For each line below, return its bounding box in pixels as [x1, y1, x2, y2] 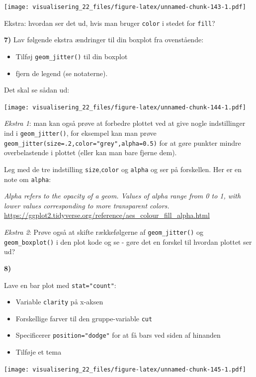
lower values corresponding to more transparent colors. [4, 200, 170, 210]
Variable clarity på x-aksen [15, 296, 103, 307]
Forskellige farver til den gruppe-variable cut [15, 313, 153, 323]
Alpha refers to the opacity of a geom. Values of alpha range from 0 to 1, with [4, 190, 241, 201]
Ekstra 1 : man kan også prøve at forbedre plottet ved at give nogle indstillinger [4, 118, 246, 128]
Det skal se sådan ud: [4, 85, 70, 95]
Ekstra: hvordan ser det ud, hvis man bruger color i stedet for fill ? [4, 17, 215, 28]
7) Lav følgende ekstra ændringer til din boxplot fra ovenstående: [4, 34, 204, 45]
